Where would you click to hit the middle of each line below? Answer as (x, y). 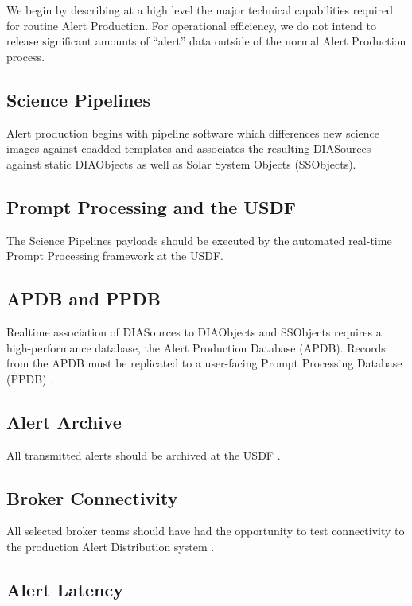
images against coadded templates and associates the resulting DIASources (189, 148)
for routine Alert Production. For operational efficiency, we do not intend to (192, 25)
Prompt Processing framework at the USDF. (115, 256)
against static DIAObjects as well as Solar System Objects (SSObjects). (181, 163)
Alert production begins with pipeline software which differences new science (193, 132)
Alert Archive (64, 421)
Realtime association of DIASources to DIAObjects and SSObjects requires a (194, 331)
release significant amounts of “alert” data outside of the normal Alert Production (206, 41)
